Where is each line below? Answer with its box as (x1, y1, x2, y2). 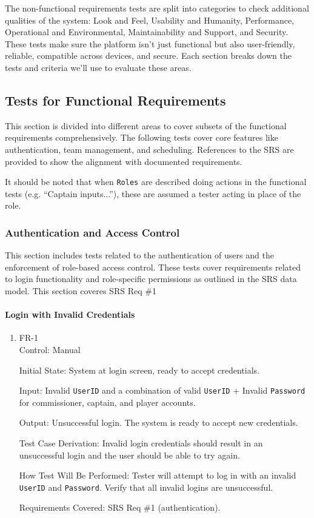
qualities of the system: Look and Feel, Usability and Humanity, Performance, (5, 13, 294, 26)
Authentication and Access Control (5, 224, 180, 240)
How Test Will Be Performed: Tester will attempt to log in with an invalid (19, 469, 296, 482)
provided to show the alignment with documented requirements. (5, 155, 242, 167)
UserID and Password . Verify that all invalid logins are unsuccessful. (19, 480, 273, 493)
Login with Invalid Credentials (5, 308, 135, 321)
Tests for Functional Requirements (5, 90, 226, 109)
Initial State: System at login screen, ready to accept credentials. (19, 363, 260, 376)
